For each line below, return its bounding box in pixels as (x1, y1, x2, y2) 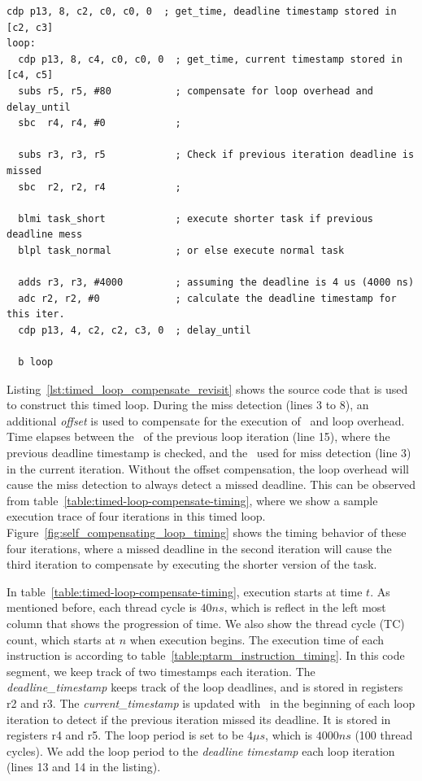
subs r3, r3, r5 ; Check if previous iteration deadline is (18, 149, 415, 161)
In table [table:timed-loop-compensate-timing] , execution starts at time (7, 582, 363, 600)
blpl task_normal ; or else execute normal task (18, 244, 345, 256)
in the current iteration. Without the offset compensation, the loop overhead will (7, 460, 409, 477)
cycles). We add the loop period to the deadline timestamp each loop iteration (7, 742, 395, 759)
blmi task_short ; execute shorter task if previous (18, 212, 374, 225)
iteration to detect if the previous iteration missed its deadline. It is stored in (7, 710, 391, 727)
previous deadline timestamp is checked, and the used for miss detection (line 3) (7, 444, 411, 461)
